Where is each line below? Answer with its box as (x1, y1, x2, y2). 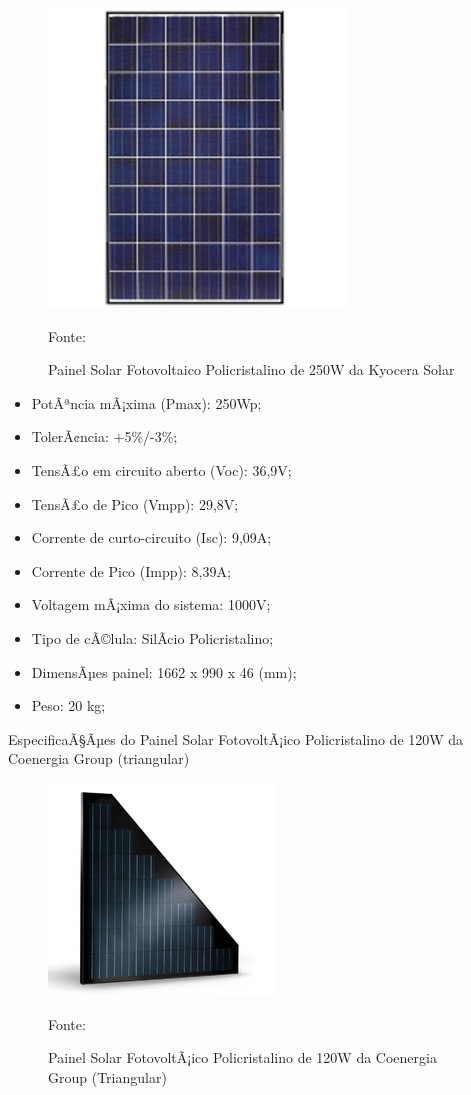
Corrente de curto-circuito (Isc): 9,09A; (31, 527, 272, 548)
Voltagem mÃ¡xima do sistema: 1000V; (31, 594, 271, 615)
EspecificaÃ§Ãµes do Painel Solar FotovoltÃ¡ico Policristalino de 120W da (8, 728, 464, 749)
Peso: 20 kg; (31, 695, 106, 716)
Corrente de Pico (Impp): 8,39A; (31, 560, 231, 581)
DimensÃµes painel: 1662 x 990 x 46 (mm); (31, 661, 297, 682)
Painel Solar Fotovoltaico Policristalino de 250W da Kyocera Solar (48, 359, 455, 380)
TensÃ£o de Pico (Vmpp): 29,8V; (31, 493, 239, 514)
